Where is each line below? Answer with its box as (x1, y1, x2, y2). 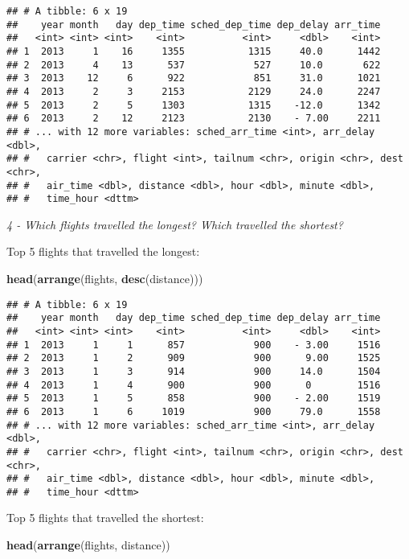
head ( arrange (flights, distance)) (6, 536, 170, 553)
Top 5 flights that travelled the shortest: (6, 509, 204, 526)
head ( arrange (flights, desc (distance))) (6, 270, 203, 287)
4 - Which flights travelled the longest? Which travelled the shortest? (6, 216, 343, 232)
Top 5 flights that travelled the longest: (6, 243, 200, 260)
